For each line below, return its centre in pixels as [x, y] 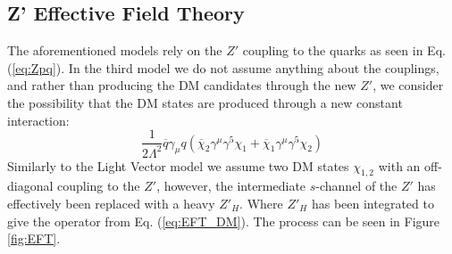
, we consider [408, 85]
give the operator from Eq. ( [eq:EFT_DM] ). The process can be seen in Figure [224, 221]
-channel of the [356, 186]
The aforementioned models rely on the [115, 50]
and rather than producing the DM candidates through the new [182, 85]
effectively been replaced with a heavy [111, 203]
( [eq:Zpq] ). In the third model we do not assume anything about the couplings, [223, 67]
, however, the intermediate [231, 186]
